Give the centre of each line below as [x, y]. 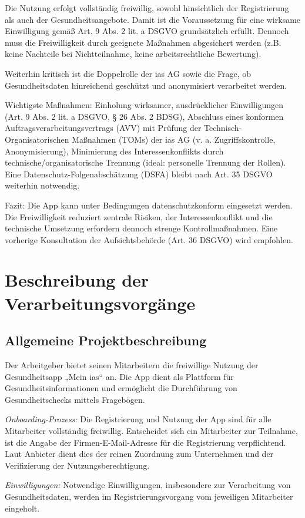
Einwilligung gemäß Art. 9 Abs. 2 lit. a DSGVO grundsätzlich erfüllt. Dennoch [147, 31]
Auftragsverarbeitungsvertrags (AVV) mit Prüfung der [103, 128]
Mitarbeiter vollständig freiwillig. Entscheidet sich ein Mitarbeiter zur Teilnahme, [151, 431]
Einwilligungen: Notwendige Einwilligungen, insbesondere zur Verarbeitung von [148, 485]
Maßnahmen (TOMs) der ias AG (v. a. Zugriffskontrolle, [174, 139]
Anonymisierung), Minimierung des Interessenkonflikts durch [114, 151]
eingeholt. [22, 508]
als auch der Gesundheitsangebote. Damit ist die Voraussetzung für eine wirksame [153, 19]
